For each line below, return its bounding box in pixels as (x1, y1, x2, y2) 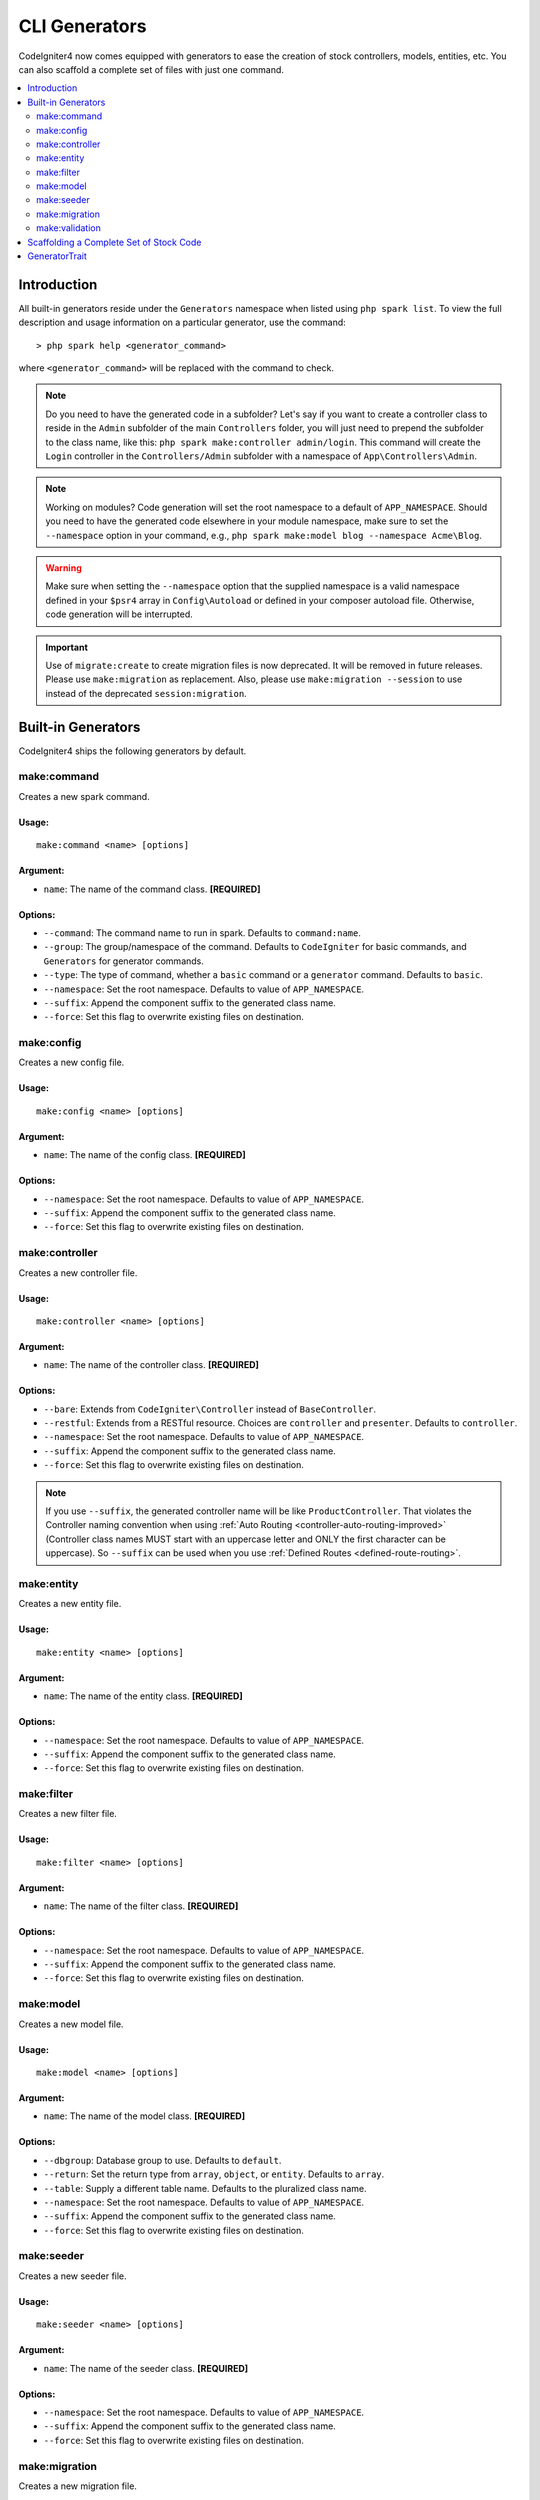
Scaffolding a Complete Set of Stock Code (27, 236, 202, 248)
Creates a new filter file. (18, 1808, 117, 1820)
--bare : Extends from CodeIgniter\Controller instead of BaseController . (43, 1403, 377, 1415)
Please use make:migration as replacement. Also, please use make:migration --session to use (45, 673, 463, 685)
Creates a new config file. (18, 1056, 125, 1069)
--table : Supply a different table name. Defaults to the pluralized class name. (43, 2182, 367, 2194)
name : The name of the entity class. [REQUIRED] (43, 1690, 244, 1702)
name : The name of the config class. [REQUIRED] (43, 1149, 246, 1161)
